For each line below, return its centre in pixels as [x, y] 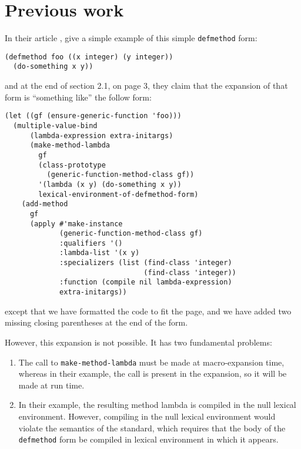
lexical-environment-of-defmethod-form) [118, 194]
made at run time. [51, 385]
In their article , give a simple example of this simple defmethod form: [131, 38]
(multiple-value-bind [55, 125]
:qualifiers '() [91, 243]
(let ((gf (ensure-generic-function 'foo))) [93, 116]
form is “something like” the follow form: [78, 97]
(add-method [45, 204]
